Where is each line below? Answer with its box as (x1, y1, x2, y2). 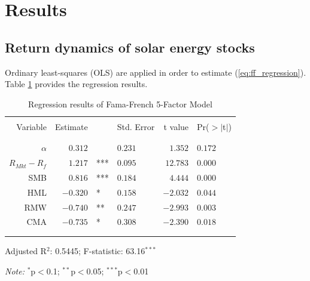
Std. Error (117, 120, 155, 132)
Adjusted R (5, 245, 47, 257)
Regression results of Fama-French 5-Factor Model (28, 97, 212, 110)
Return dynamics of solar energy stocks (5, 38, 255, 56)
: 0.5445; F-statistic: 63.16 (50, 245, 145, 257)
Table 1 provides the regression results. (5, 78, 148, 90)
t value (163, 120, 189, 132)
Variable (16, 120, 47, 132)
